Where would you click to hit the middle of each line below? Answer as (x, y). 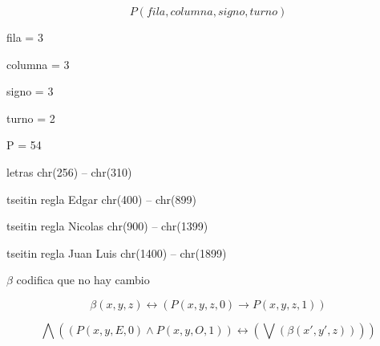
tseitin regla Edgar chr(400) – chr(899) (101, 199)
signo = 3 (30, 91)
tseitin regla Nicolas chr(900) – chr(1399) (107, 226)
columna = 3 (38, 64)
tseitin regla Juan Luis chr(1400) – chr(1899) (117, 252)
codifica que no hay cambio (83, 280)
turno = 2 (31, 118)
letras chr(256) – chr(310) (69, 171)
